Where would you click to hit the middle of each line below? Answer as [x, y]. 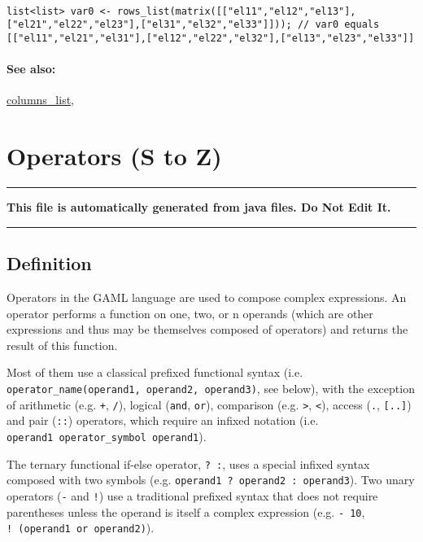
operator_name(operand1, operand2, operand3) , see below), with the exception [211, 388]
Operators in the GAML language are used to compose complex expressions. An [207, 297]
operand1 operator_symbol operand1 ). [107, 436]
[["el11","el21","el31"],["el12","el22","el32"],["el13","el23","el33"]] [211, 38]
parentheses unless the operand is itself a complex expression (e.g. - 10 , [186, 511]
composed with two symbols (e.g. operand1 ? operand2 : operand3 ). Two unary [211, 480]
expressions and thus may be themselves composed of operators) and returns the [207, 329]
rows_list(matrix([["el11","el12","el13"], [237, 11]
